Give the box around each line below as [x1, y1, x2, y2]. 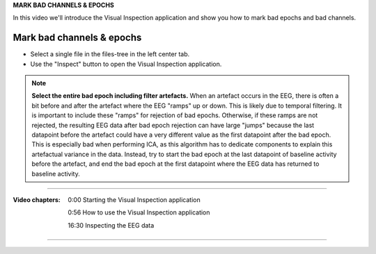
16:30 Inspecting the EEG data [68, 221, 155, 229]
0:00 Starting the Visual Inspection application [68, 195, 201, 204]
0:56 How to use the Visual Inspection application [68, 208, 210, 217]
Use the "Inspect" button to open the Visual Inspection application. [30, 60, 222, 68]
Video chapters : [13, 195, 61, 204]
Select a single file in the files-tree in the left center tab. [30, 50, 190, 58]
